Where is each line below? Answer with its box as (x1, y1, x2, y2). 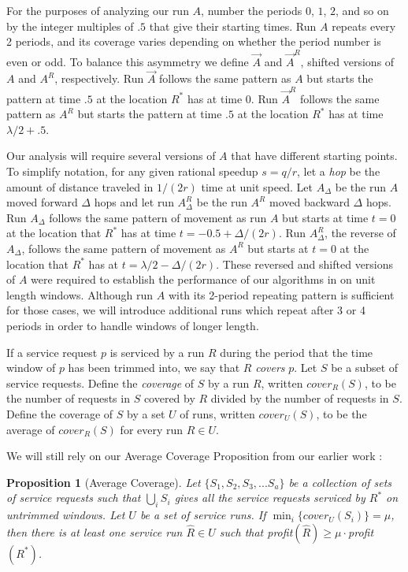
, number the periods (201, 2, 302, 18)
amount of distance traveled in (6, 178, 154, 195)
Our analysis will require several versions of (6, 147, 216, 164)
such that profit (219, 523, 293, 540)
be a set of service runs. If (139, 507, 266, 523)
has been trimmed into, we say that (68, 359, 240, 376)
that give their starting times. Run (149, 17, 317, 34)
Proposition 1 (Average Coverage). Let (6, 474, 201, 490)
